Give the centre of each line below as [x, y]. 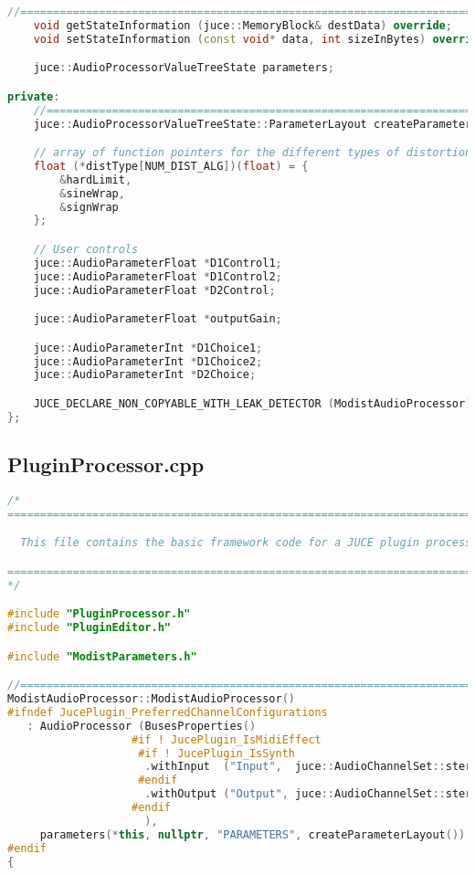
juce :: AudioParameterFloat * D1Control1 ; [158, 263]
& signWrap [89, 207]
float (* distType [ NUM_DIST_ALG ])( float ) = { [171, 166]
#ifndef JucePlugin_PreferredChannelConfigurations [168, 712]
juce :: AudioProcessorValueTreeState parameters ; [184, 68]
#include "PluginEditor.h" [89, 628]
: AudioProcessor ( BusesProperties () [142, 726]
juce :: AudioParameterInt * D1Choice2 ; [148, 361]
